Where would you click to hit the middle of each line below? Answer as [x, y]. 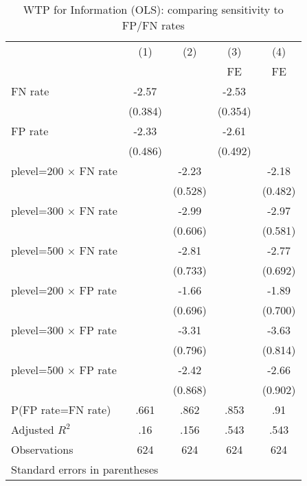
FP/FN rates [153, 25]
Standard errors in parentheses [85, 469]
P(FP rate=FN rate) [61, 409]
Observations [42, 449]
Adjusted [33, 429]
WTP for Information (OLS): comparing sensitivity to [153, 9]
